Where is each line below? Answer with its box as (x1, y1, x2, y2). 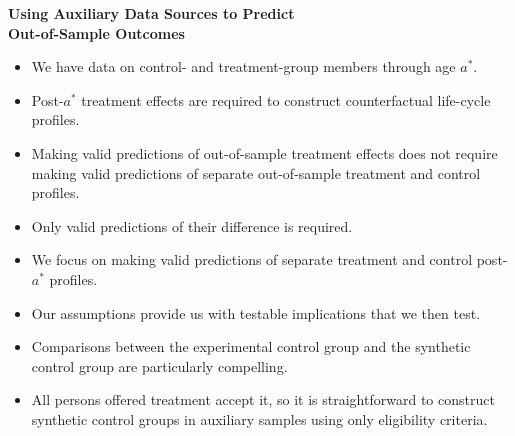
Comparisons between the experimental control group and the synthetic (31, 336, 471, 357)
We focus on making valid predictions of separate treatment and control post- (31, 249, 508, 270)
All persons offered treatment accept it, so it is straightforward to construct (31, 389, 495, 410)
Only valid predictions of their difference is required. (31, 215, 353, 236)
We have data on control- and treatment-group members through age (31, 56, 456, 77)
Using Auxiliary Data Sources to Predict (8, 3, 295, 23)
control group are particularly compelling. (31, 355, 288, 376)
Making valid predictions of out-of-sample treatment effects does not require (31, 142, 498, 163)
